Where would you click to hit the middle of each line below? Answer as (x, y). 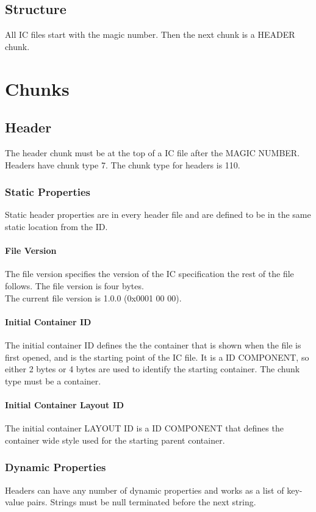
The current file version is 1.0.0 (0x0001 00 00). (93, 297)
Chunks (37, 88)
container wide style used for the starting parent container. (115, 440)
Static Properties (48, 192)
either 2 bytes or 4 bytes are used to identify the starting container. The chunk (153, 369)
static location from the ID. (56, 226)
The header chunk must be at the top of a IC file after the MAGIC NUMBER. (153, 152)
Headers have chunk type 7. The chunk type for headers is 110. (123, 164)
